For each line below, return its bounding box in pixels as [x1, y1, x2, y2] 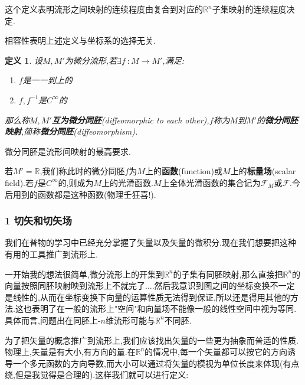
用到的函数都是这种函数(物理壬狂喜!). [12, 188, 156, 200]
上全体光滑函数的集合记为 [161, 176, 261, 188]
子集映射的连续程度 [212, 3, 287, 15]
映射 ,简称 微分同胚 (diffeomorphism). [5, 125, 138, 138]
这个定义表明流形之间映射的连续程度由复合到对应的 [5, 3, 203, 15]
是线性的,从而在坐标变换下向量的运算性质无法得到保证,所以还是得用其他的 [5, 291, 290, 303]
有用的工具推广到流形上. [5, 247, 98, 260]
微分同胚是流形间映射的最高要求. [5, 145, 131, 157]
